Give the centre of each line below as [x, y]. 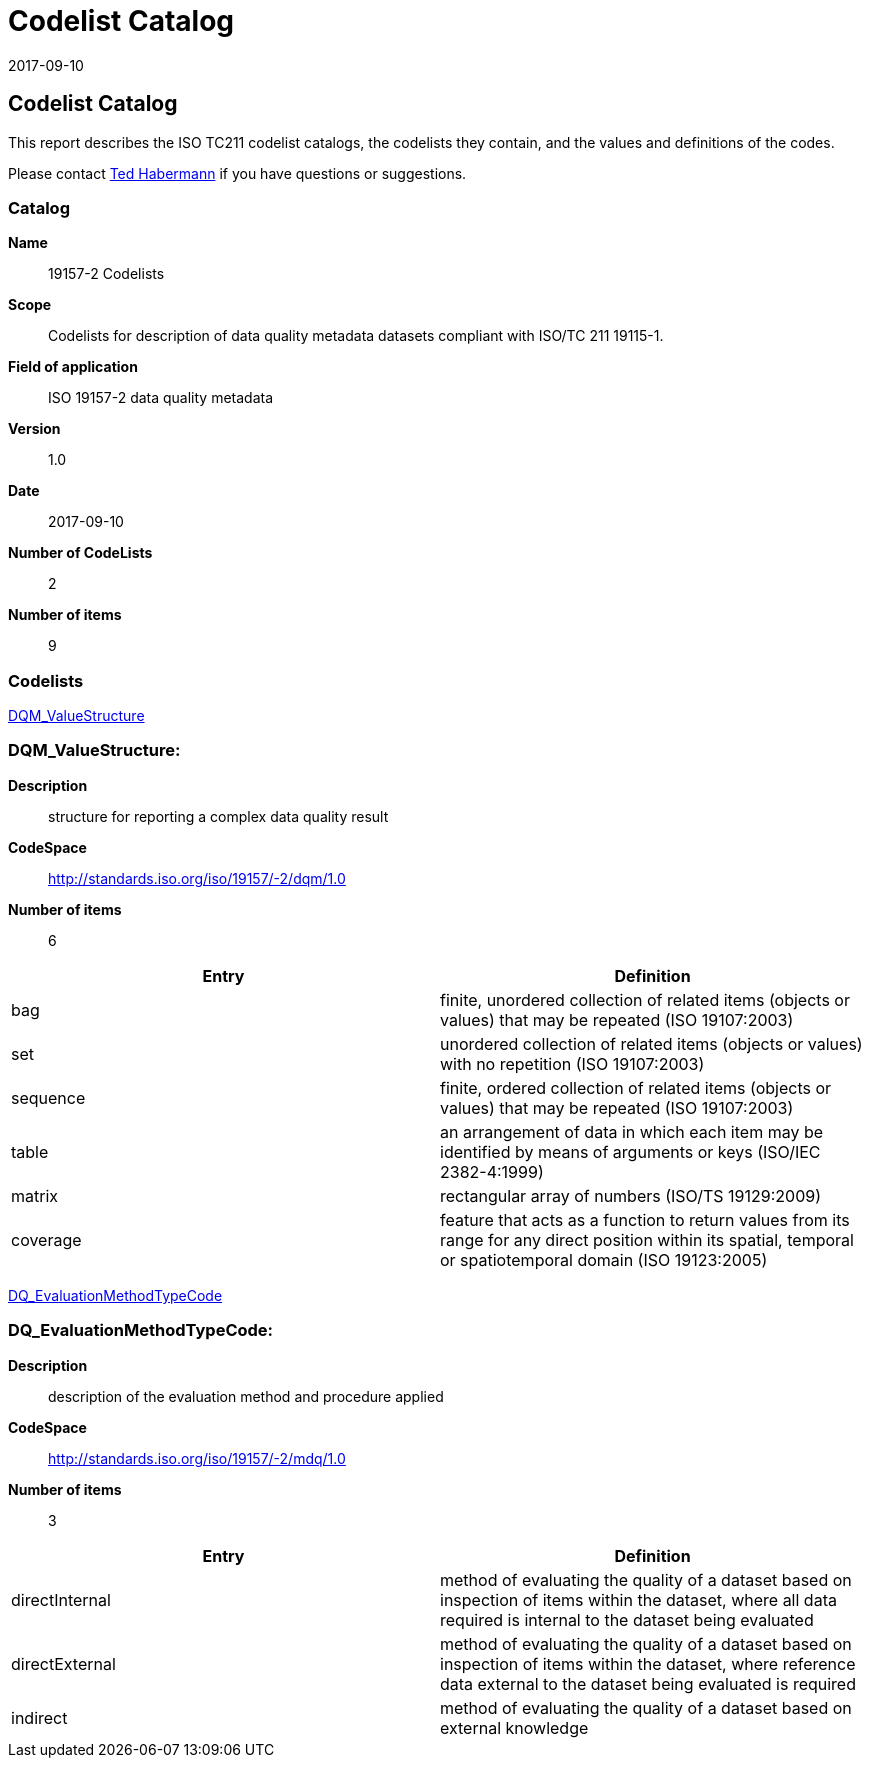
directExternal [63, 1663]
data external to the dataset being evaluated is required [648, 1683]
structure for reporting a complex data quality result [218, 816]
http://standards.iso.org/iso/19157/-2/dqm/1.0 [197, 878]
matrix [35, 1195]
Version [34, 429]
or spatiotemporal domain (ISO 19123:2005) [604, 1259]
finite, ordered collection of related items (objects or [636, 1087]
